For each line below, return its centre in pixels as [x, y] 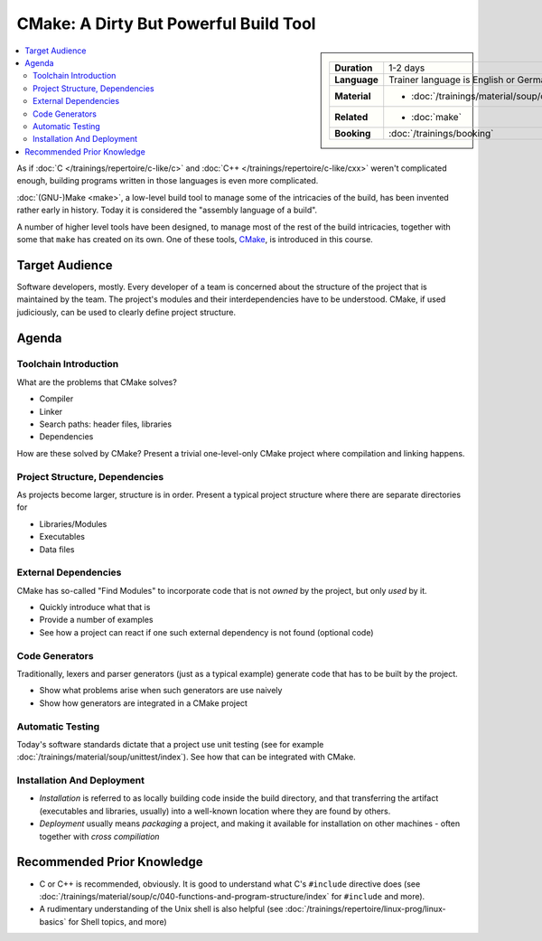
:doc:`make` [437, 117]
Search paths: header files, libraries [105, 424]
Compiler [56, 399]
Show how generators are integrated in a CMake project [144, 703]
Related [351, 117]
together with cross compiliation [99, 836]
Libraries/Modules [73, 523]
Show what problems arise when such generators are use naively [161, 691]
